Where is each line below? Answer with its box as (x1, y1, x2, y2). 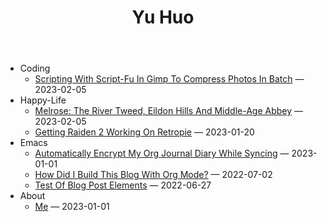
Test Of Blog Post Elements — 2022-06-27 (34, 179, 212, 191)
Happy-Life (19, 94, 67, 106)
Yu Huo (131, 6, 195, 29)
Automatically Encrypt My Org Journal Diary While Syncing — (34, 147, 290, 160)
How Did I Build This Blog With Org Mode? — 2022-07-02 (34, 169, 273, 181)
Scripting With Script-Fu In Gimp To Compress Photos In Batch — (34, 73, 305, 85)
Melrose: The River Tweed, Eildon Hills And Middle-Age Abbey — (34, 105, 304, 117)
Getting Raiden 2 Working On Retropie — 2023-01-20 (34, 126, 255, 138)
